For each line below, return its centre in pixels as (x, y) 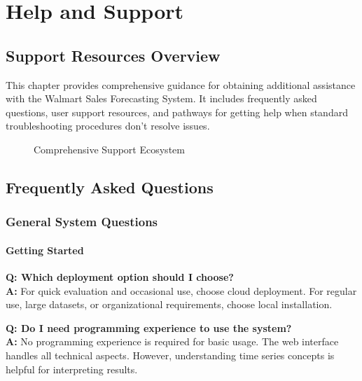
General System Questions (82, 222)
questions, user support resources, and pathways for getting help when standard (177, 112)
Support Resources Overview (113, 55)
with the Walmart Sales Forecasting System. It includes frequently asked (161, 98)
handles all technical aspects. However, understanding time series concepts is (170, 355)
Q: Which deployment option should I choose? (120, 276)
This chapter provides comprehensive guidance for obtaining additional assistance (181, 84)
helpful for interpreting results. (72, 369)
